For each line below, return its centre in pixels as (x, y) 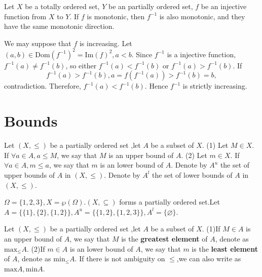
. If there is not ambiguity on (120, 259)
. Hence (156, 86)
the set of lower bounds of (192, 174)
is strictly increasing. (215, 86)
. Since (142, 54)
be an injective (224, 6)
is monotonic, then (116, 16)
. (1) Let (215, 145)
